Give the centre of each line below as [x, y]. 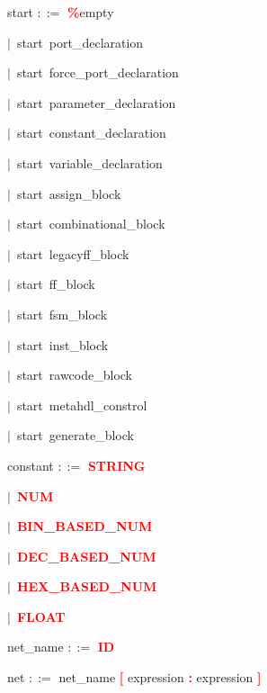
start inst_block [62, 344]
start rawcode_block [75, 375]
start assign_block [69, 193]
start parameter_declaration [96, 102]
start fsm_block [62, 314]
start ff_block [56, 284]
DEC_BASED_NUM [86, 556]
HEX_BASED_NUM [87, 586]
